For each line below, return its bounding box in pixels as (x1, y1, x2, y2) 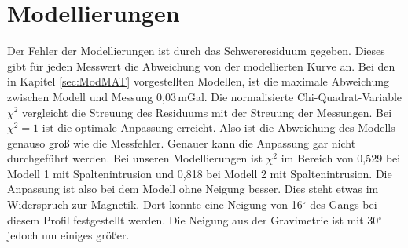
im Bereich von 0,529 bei (281, 150, 401, 166)
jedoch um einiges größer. (7, 227, 130, 243)
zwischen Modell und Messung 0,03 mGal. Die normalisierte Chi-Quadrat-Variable (7, 88, 402, 104)
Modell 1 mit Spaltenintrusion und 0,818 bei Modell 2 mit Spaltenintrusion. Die (7, 165, 392, 181)
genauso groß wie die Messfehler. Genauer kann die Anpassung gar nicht (7, 134, 356, 151)
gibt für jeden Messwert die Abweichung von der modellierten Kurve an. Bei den (7, 57, 395, 74)
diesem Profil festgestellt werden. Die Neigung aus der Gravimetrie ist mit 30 (7, 211, 379, 228)
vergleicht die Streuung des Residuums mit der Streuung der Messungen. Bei (22, 104, 392, 120)
